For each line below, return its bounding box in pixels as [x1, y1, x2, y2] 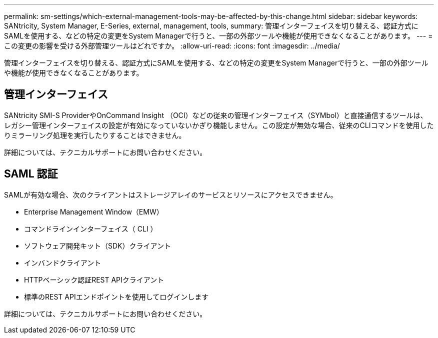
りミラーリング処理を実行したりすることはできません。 [4, 130, 186, 139]
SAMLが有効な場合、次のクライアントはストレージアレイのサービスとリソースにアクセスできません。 [4, 190, 337, 199]
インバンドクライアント [24, 258, 101, 267]
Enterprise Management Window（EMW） [24, 207, 163, 216]
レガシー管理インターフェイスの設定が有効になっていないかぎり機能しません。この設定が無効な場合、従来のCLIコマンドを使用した [4, 120, 434, 129]
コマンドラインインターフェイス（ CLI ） [24, 224, 157, 233]
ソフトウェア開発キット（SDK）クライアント [24, 241, 171, 250]
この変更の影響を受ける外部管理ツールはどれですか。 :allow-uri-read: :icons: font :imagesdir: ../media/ [4, 41, 340, 50]
